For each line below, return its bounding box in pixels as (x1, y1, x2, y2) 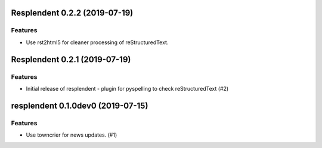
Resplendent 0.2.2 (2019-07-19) (11, 8, 134, 18)
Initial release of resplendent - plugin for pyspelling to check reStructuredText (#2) (26, 85, 229, 92)
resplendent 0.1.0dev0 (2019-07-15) (11, 100, 148, 110)
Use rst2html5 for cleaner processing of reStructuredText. (26, 39, 169, 46)
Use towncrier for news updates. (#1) (26, 131, 117, 138)
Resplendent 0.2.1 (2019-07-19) (11, 54, 131, 64)
